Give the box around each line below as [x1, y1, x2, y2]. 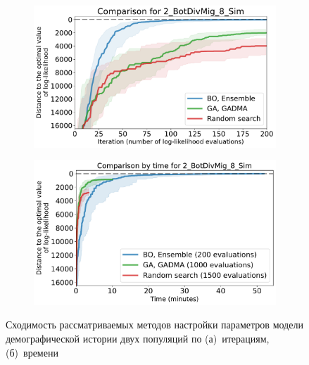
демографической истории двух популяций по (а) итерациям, [6, 331, 270, 345]
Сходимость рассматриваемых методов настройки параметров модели [6, 317, 303, 332]
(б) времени [6, 345, 58, 359]
